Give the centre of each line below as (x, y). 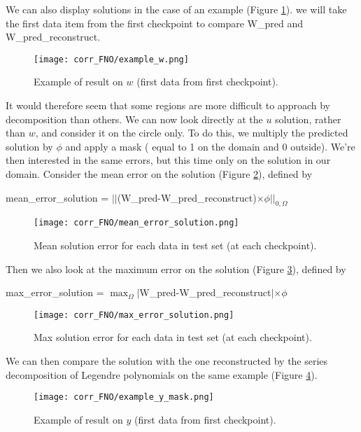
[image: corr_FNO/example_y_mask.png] (124, 397)
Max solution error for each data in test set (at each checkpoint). (173, 337)
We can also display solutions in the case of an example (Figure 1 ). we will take (176, 9)
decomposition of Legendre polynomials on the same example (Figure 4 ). (162, 374)
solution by (29, 146)
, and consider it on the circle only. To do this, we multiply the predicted (192, 133)
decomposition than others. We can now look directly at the (134, 119)
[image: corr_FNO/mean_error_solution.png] (136, 223)
